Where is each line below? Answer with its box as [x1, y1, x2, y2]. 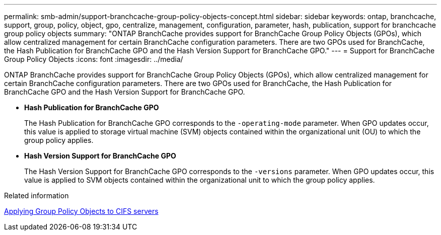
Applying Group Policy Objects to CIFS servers [4, 207, 159, 215]
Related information [4, 191, 69, 200]
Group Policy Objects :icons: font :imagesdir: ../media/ [4, 55, 183, 63]
